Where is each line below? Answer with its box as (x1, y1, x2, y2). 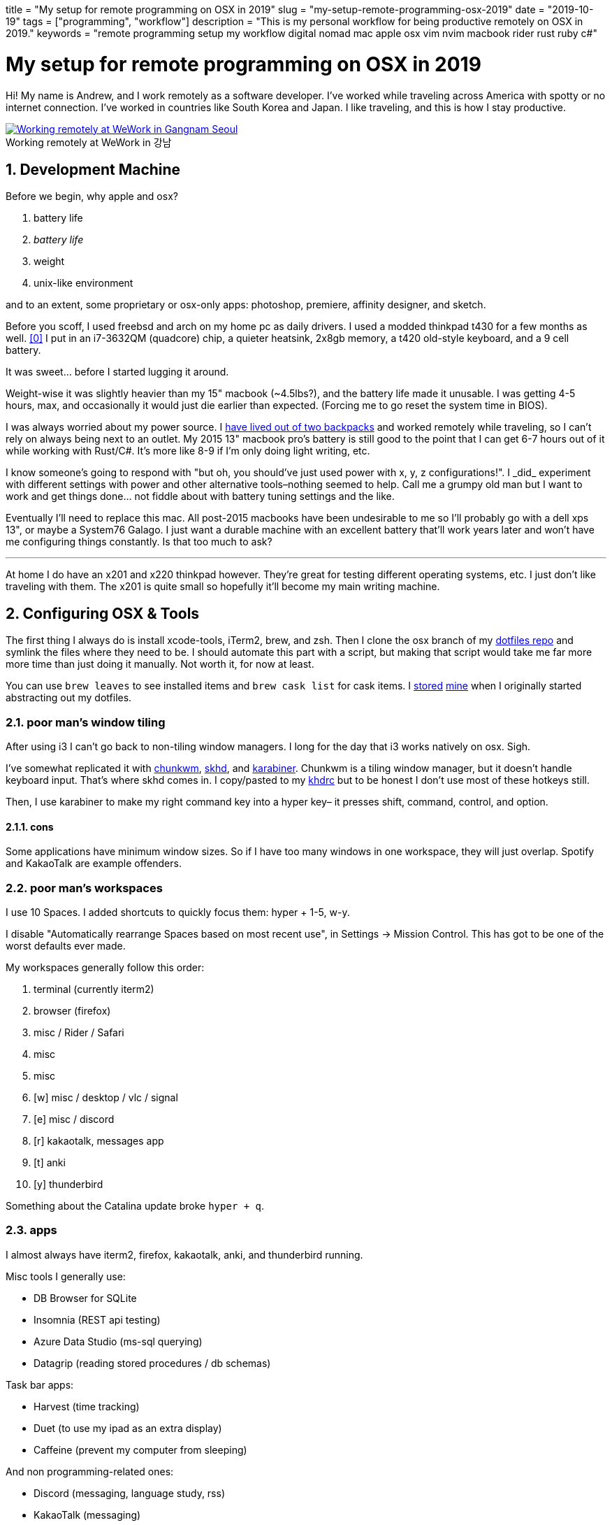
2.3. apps (6, 1223, 57, 1238)
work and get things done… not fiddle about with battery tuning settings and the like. (6, 490, 395, 503)
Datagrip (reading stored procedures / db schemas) (34, 1356, 271, 1369)
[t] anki (34, 1156, 66, 1168)
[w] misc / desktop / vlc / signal (34, 1091, 178, 1103)
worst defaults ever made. (6, 939, 126, 952)
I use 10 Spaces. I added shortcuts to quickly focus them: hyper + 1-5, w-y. (6, 905, 350, 918)
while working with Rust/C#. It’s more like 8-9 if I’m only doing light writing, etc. (6, 445, 370, 457)
